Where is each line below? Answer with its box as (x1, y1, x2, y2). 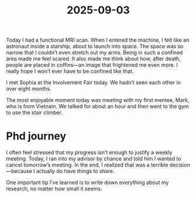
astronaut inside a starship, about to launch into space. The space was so (6, 43, 184, 50)
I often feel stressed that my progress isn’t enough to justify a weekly (6, 149, 173, 156)
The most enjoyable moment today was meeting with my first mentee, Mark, (6, 97, 190, 104)
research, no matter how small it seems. (6, 185, 102, 192)
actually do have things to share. (36, 168, 115, 175)
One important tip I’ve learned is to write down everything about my (6, 179, 169, 186)
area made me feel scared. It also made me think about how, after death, (6, 55, 181, 62)
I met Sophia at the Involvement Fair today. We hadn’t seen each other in (6, 79, 181, 86)
